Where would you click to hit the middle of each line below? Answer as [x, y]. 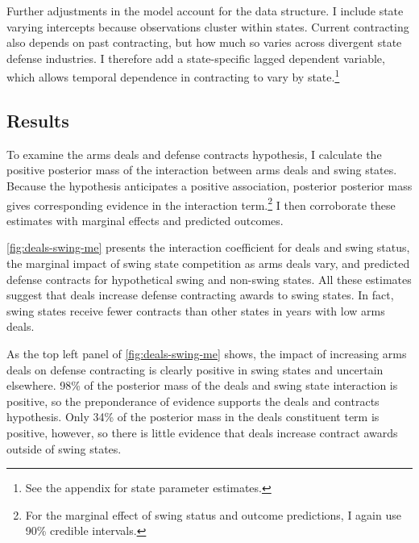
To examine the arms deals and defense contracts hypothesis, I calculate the [194, 154]
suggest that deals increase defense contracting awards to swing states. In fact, [200, 295]
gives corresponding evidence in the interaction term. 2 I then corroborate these [201, 203]
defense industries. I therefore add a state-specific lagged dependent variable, [196, 58]
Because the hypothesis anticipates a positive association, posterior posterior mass [209, 186]
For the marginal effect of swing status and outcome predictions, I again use [213, 514]
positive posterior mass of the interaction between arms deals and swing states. [202, 170]
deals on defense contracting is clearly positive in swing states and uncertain [195, 369]
